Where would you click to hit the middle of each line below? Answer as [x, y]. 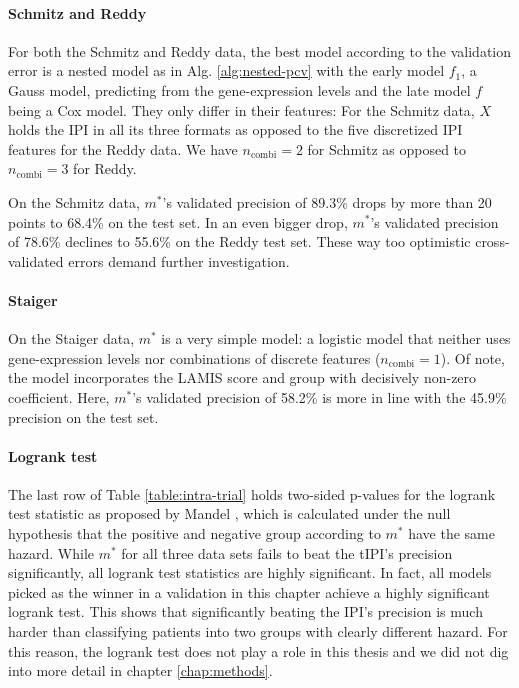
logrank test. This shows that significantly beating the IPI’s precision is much [245, 611]
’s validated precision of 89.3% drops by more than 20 [327, 201]
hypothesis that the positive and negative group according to [194, 533]
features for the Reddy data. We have [123, 148]
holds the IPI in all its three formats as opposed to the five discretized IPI [235, 129]
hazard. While [51, 552]
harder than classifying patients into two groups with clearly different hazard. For [258, 631]
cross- [492, 241]
